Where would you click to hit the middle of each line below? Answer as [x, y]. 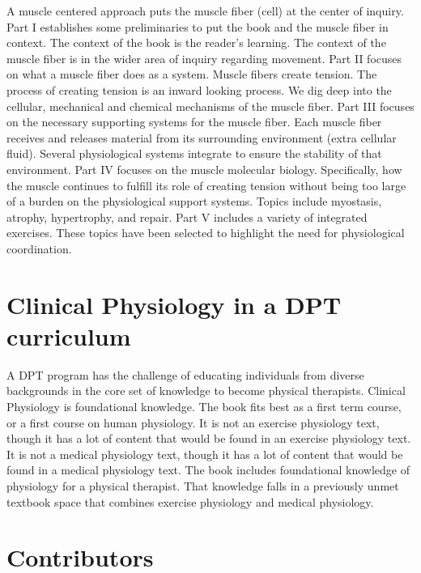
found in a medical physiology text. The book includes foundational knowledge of [208, 470]
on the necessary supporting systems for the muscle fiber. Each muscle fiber [194, 122]
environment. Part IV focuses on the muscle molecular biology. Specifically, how [204, 169]
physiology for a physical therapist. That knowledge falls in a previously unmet [203, 485]
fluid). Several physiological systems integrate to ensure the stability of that [194, 153]
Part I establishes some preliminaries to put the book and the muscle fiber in [198, 26]
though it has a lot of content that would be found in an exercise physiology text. [209, 438]
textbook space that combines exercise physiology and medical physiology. [190, 501]
